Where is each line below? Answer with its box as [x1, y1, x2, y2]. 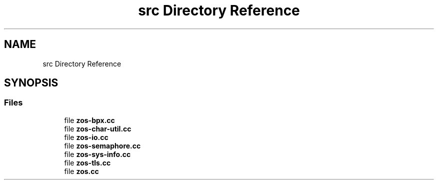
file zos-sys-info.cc [64, 149, 131, 158]
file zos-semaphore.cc [64, 141, 141, 150]
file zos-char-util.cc [64, 124, 131, 133]
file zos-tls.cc [64, 158, 111, 167]
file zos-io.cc [64, 132, 108, 141]
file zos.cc [64, 166, 99, 175]
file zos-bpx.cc [64, 115, 115, 124]
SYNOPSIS [4, 76, 58, 89]
